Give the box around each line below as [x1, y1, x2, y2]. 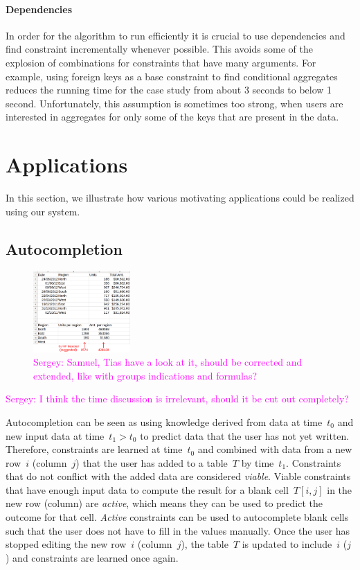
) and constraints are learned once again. [6, 550, 179, 564]
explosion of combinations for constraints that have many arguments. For [6, 55, 316, 69]
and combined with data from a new [197, 442, 352, 456]
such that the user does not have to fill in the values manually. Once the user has [6, 523, 350, 537]
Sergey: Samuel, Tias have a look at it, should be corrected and [33, 355, 303, 369]
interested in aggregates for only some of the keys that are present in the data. [6, 109, 339, 124]
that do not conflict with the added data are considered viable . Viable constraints [6, 469, 351, 483]
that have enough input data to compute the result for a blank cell [6, 482, 289, 497]
